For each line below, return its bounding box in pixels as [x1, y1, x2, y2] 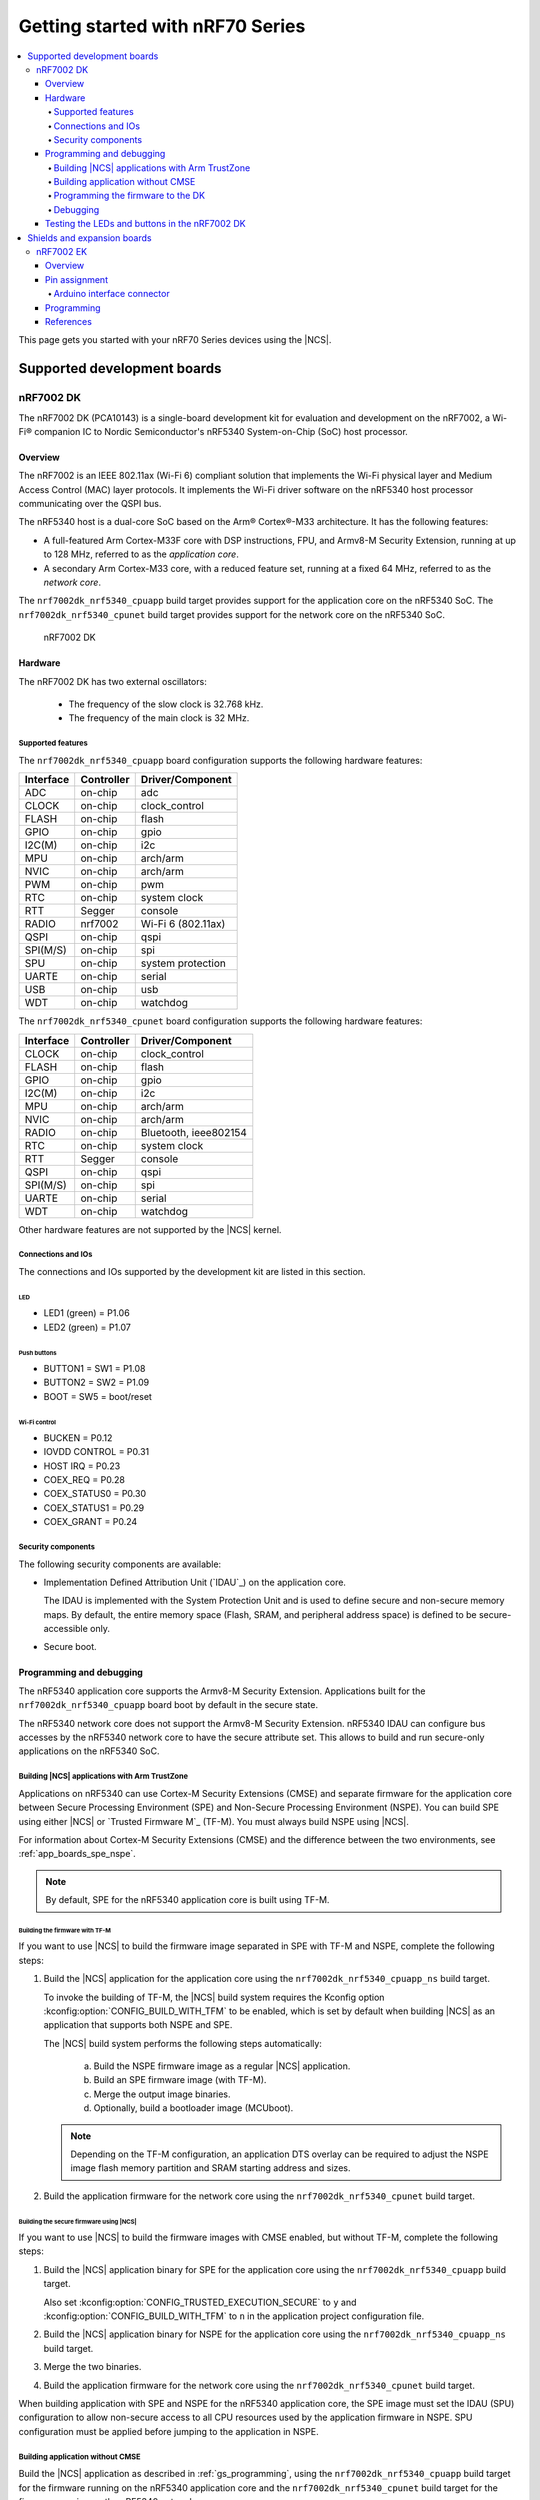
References [45, 315, 92, 327]
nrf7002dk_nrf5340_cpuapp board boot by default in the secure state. [18, 1699, 319, 1711]
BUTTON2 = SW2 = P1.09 [43, 1376, 150, 1389]
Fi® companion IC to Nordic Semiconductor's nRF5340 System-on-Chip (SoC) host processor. [18, 425, 409, 437]
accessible [43, 1623, 89, 1635]
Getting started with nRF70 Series [18, 15, 306, 37]
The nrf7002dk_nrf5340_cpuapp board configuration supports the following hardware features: [18, 754, 423, 766]
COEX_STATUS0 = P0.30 [43, 1488, 147, 1500]
